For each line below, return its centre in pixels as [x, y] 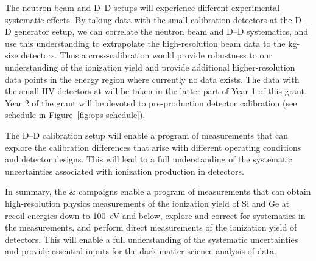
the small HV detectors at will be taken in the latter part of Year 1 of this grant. [156, 91]
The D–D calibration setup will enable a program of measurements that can [147, 135]
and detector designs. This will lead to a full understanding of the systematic [149, 159]
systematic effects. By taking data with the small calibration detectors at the [149, 19]
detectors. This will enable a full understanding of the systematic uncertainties [152, 239]
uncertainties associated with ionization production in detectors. [125, 171]
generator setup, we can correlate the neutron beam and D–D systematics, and [161, 31]
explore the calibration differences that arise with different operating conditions [153, 147]
